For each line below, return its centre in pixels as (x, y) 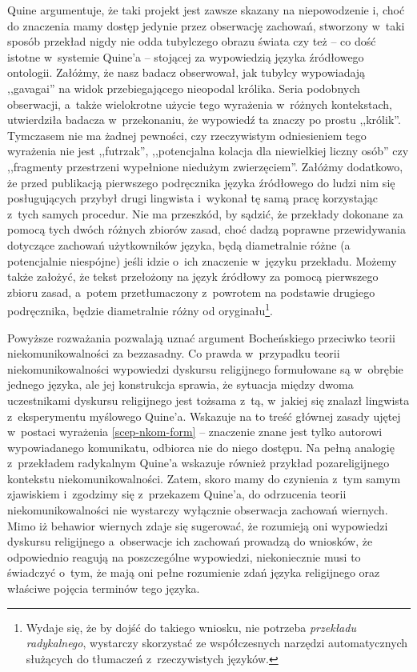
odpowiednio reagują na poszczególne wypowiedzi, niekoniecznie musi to (184, 556)
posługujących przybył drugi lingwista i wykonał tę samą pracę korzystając (192, 198)
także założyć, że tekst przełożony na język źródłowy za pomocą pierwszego (193, 276)
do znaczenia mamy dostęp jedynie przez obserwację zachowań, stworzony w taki (206, 25)
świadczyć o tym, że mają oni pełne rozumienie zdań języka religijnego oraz (194, 572)
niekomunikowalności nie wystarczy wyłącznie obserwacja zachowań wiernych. (198, 510)
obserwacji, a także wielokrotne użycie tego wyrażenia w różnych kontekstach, (200, 104)
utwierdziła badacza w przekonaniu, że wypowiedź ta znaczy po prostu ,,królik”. (204, 120)
